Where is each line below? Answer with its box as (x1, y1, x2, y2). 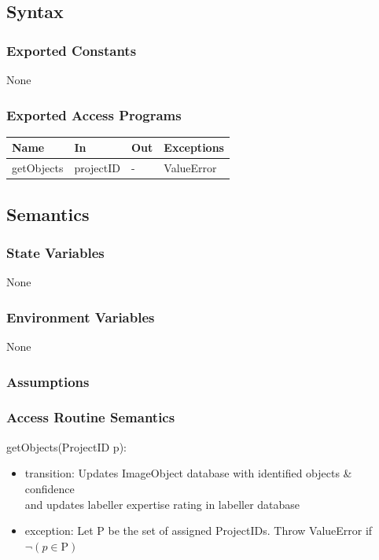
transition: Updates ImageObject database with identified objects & (24, 465, 352, 481)
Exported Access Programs (6, 105, 182, 124)
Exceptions (164, 139, 224, 156)
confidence (24, 480, 75, 496)
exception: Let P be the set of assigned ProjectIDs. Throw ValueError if (24, 522, 373, 539)
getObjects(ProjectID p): (6, 438, 127, 455)
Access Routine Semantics (6, 407, 175, 427)
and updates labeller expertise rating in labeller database (24, 496, 300, 512)
